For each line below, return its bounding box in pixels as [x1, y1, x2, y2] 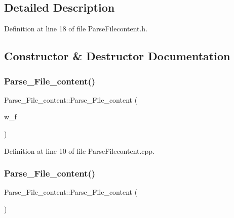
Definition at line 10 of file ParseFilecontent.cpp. [4, 145, 155, 156]
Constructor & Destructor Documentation [4, 48, 230, 64]
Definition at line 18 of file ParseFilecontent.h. [4, 23, 148, 34]
